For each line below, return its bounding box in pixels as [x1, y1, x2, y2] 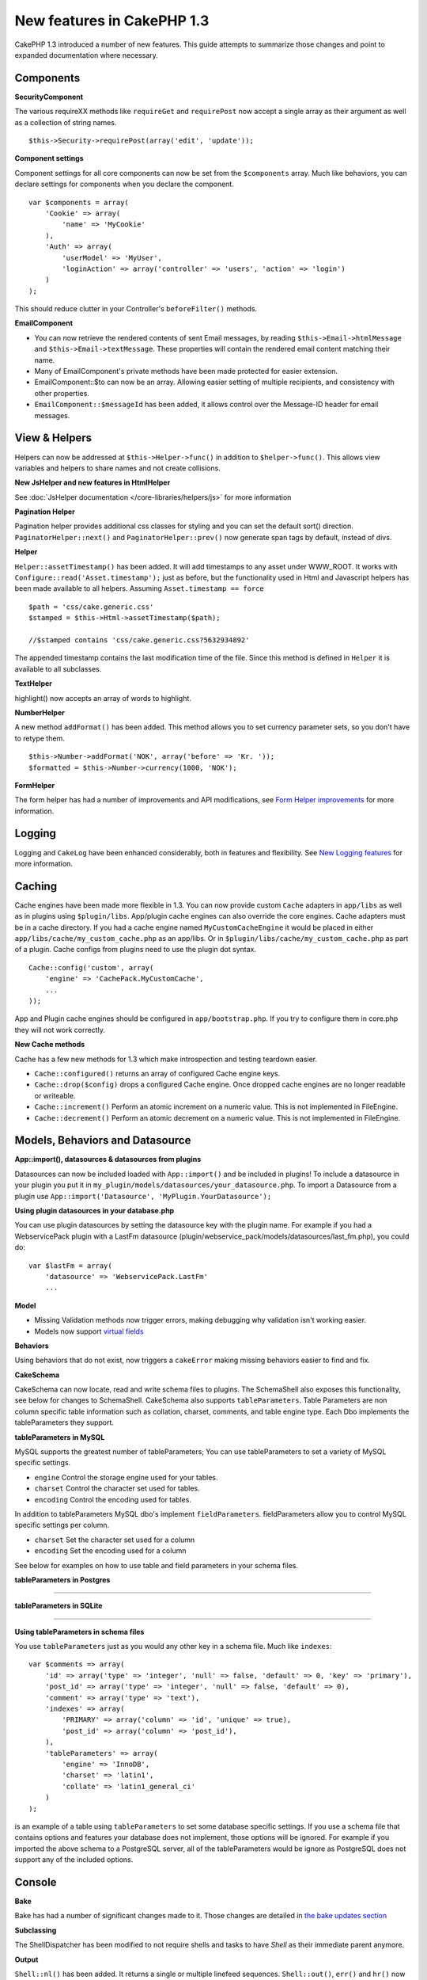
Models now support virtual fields [34, 1327, 144, 1336]
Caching [14, 879, 58, 893]
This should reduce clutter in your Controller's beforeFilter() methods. [14, 304, 257, 314]
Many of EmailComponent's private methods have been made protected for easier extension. [34, 367, 338, 376]
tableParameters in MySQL [14, 1432, 105, 1441]
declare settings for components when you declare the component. [14, 179, 235, 189]
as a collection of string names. [14, 117, 117, 127]
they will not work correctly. [14, 1025, 106, 1034]
